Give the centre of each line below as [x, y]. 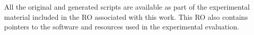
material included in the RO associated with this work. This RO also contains [126, 16]
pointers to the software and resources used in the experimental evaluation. [122, 27]
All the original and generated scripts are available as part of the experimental [127, 7]
